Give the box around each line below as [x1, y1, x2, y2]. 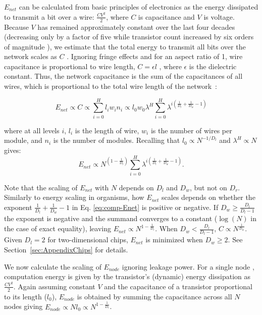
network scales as [4, 51, 57, 62]
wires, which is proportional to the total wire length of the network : [4, 81, 217, 91]
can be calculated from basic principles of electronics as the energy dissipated [19, 2, 258, 12]
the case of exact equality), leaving [4, 223, 112, 234]
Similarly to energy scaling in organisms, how [4, 192, 144, 202]
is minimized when [145, 234, 203, 245]
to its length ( [4, 291, 47, 301]
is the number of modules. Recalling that [53, 135, 180, 145]
